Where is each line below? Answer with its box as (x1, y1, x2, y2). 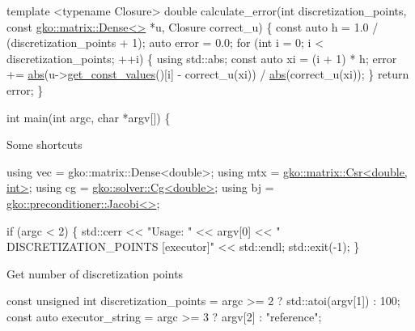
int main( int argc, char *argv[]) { (6, 108, 171, 125)
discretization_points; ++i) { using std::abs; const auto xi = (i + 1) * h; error (6, 49, 397, 66)
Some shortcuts (6, 136, 83, 153)
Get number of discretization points (6, 265, 184, 282)
